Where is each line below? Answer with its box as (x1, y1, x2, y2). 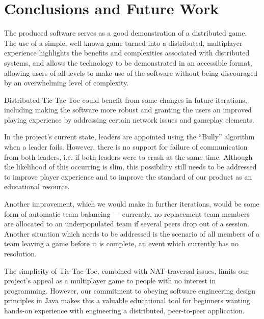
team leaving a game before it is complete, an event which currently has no (4, 238, 239, 249)
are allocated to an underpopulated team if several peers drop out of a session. (4, 218, 249, 229)
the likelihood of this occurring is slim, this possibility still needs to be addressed (4, 161, 257, 172)
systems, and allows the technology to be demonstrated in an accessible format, (4, 57, 252, 68)
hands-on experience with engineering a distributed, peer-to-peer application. (4, 305, 245, 315)
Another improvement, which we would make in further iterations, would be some (4, 198, 259, 209)
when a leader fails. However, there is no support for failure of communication (4, 141, 248, 152)
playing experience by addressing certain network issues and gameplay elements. (4, 114, 254, 125)
